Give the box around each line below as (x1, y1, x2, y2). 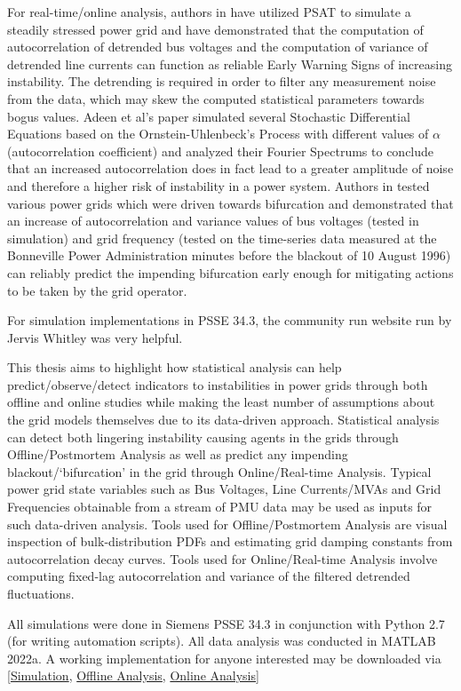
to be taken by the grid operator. (7, 281, 187, 299)
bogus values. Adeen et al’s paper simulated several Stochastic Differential (7, 107, 410, 125)
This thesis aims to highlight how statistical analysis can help (7, 358, 342, 377)
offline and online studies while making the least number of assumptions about (7, 393, 435, 411)
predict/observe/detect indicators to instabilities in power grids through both (7, 375, 428, 393)
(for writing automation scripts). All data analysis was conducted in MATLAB (7, 631, 436, 650)
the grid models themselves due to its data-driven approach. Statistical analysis (7, 410, 440, 429)
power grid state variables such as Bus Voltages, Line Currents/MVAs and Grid (7, 480, 441, 498)
